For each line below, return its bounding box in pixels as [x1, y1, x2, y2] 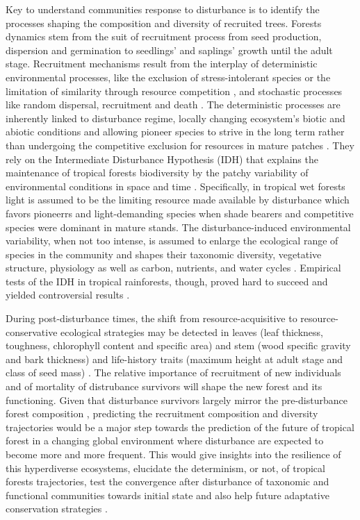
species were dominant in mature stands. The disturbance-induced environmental [6, 219, 351, 234]
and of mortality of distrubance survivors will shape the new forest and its [6, 379, 322, 394]
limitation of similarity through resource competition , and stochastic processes [6, 83, 343, 98]
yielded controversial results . [6, 287, 130, 302]
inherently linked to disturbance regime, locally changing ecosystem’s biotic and [6, 110, 345, 125]
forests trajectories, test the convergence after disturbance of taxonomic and [6, 474, 329, 489]
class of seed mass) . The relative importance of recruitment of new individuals [6, 365, 341, 380]
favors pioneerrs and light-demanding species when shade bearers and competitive [6, 206, 354, 220]
